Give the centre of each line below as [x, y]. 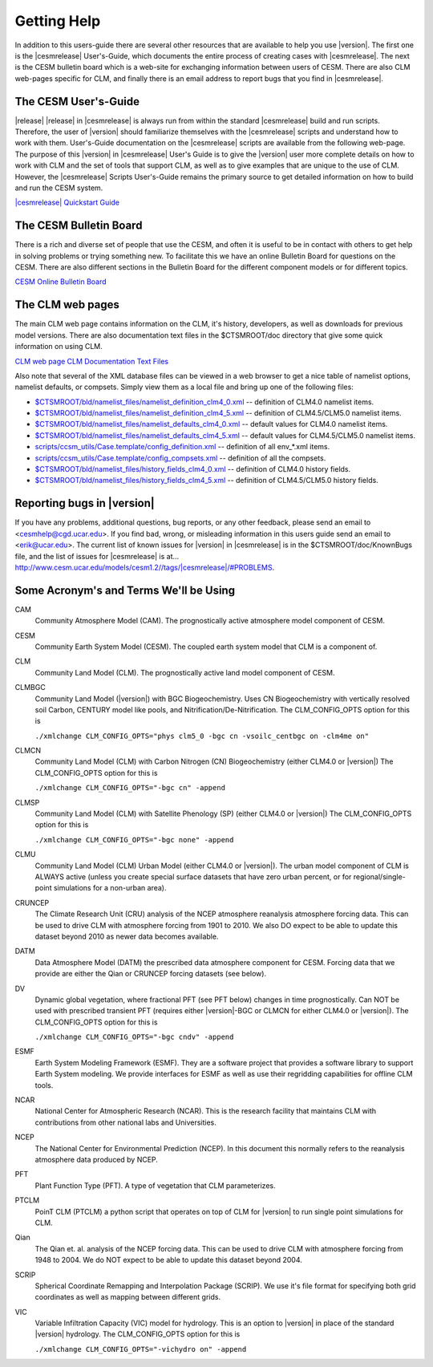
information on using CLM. [59, 347]
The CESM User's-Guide [77, 101]
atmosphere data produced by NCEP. [96, 1159]
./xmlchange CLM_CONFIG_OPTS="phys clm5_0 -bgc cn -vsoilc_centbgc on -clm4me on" [202, 736]
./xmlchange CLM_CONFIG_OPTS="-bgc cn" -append [130, 788]
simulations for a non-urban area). [110, 888]
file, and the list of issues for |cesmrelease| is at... [97, 556]
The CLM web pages [67, 305]
